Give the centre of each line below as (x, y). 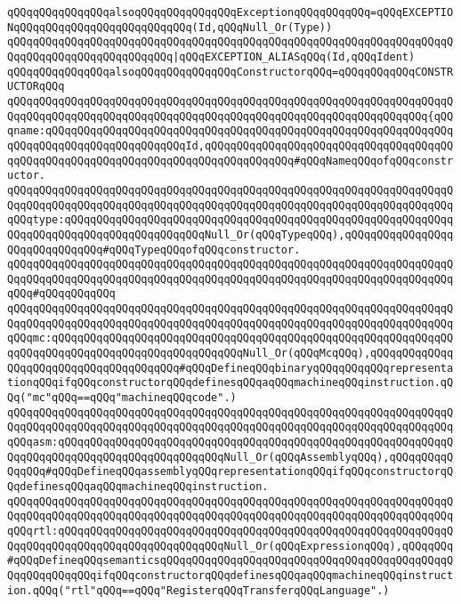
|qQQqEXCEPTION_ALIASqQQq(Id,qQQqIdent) (294, 56)
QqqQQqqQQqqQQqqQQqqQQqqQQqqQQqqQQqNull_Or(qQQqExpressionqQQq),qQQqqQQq (230, 546)
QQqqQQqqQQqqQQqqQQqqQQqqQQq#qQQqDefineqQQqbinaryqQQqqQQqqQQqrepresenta (230, 368)
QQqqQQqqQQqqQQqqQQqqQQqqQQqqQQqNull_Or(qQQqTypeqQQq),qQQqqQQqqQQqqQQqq (230, 234)
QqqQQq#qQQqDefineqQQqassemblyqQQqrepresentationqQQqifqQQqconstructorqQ (230, 472)
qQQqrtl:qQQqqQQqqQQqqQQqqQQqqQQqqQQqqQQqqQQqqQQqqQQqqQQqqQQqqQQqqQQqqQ (230, 531)
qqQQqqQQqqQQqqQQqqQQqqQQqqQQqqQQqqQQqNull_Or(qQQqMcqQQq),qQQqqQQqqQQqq (230, 354)
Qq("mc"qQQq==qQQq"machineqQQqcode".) (122, 398)
